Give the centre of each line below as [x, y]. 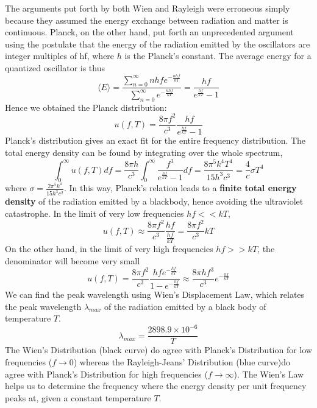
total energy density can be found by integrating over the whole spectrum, [144, 153]
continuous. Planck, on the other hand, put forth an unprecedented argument [149, 32]
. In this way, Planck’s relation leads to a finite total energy [180, 188]
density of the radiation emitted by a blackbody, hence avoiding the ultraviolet [154, 201]
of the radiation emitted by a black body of [185, 306]
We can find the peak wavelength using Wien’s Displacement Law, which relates [155, 294]
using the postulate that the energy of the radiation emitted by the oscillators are [158, 44]
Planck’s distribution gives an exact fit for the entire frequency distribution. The [155, 140]
